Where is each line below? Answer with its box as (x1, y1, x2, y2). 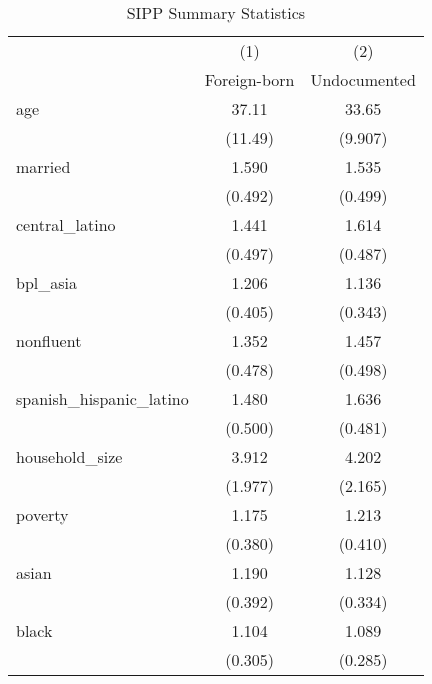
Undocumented (310, 68, 416, 91)
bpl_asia (16, 271, 77, 294)
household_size (16, 445, 123, 468)
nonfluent (16, 329, 82, 352)
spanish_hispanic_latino (16, 387, 189, 410)
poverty (16, 503, 69, 526)
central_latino (16, 213, 116, 236)
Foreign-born (204, 68, 295, 91)
